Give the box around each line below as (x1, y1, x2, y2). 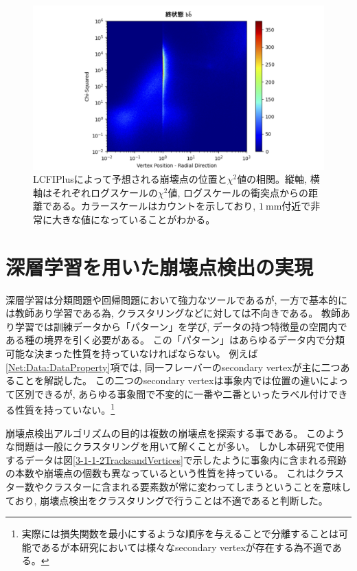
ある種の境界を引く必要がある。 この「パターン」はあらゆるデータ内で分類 (5, 333, 345, 347)
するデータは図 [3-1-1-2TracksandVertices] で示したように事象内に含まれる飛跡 (5, 452, 347, 467)
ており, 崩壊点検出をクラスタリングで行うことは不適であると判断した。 (5, 493, 328, 507)
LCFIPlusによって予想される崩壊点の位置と (33, 172, 227, 186)
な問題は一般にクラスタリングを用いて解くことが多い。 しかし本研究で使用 (5, 439, 345, 454)
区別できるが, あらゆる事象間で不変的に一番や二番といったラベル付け (14, 386, 329, 401)
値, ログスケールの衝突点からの (168, 185, 309, 199)
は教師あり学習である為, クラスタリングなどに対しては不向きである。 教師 (5, 306, 341, 320)
